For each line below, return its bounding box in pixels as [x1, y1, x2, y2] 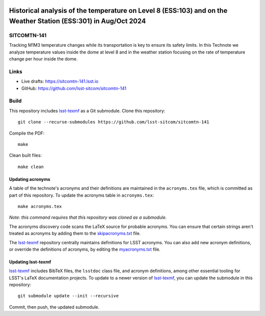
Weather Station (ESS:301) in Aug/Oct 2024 [9, 17, 146, 26]
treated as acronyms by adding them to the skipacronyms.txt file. [9, 230, 141, 236]
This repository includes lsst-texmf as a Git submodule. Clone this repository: [9, 108, 165, 114]
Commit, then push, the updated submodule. [9, 304, 100, 310]
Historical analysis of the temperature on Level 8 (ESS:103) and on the [9, 6, 228, 15]
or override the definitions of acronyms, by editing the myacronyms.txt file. [9, 246, 160, 252]
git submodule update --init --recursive [18, 293, 119, 299]
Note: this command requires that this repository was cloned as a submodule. [9, 214, 167, 221]
